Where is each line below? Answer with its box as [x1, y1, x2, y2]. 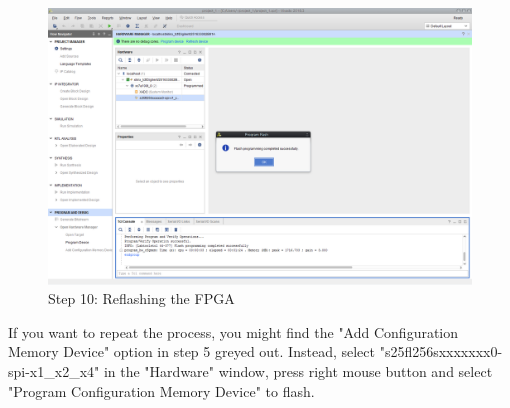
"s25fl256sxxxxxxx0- [379, 341, 503, 362]
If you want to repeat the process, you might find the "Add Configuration [8, 321, 459, 342]
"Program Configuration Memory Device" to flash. [8, 380, 315, 401]
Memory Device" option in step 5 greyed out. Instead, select [8, 341, 375, 362]
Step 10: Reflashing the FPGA [48, 288, 235, 309]
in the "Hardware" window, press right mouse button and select [103, 360, 493, 381]
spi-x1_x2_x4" [8, 360, 100, 381]
